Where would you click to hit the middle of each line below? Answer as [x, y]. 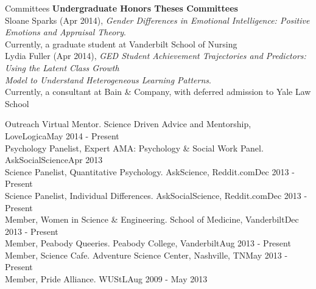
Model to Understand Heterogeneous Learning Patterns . [108, 79]
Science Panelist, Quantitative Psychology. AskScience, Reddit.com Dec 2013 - [150, 171]
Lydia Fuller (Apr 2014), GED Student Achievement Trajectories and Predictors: [156, 56]
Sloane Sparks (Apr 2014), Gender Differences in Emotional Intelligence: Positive [157, 20]
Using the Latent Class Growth [62, 67]
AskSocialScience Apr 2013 [54, 160]
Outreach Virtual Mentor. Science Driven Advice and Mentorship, [128, 124]
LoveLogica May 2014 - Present [62, 135]
